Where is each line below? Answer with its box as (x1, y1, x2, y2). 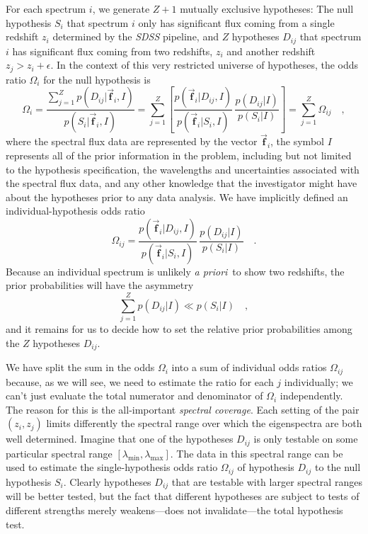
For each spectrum (6, 1, 86, 16)
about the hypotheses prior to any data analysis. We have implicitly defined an (6, 189, 348, 204)
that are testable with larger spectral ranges (171, 474, 362, 489)
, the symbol (270, 134, 324, 149)
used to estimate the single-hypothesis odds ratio (6, 460, 218, 475)
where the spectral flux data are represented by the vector (6, 134, 258, 149)
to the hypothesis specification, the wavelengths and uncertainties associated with (6, 161, 360, 176)
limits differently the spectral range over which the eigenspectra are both (46, 416, 362, 431)
